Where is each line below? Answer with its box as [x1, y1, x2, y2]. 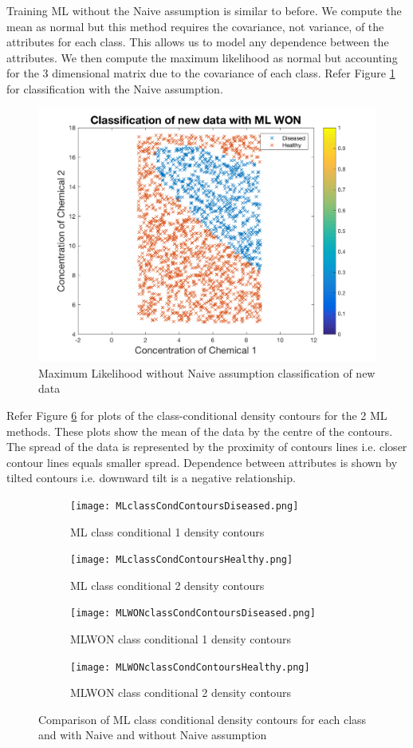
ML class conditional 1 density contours [70, 523, 265, 540]
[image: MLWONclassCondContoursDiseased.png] [70, 608, 316, 619]
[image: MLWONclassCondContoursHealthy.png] [70, 661, 310, 673]
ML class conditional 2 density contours [70, 576, 265, 593]
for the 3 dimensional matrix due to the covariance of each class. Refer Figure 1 [6, 65, 395, 81]
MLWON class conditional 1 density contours [70, 631, 292, 647]
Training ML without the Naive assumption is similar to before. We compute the [6, 2, 402, 18]
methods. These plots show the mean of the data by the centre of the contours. [6, 422, 393, 439]
